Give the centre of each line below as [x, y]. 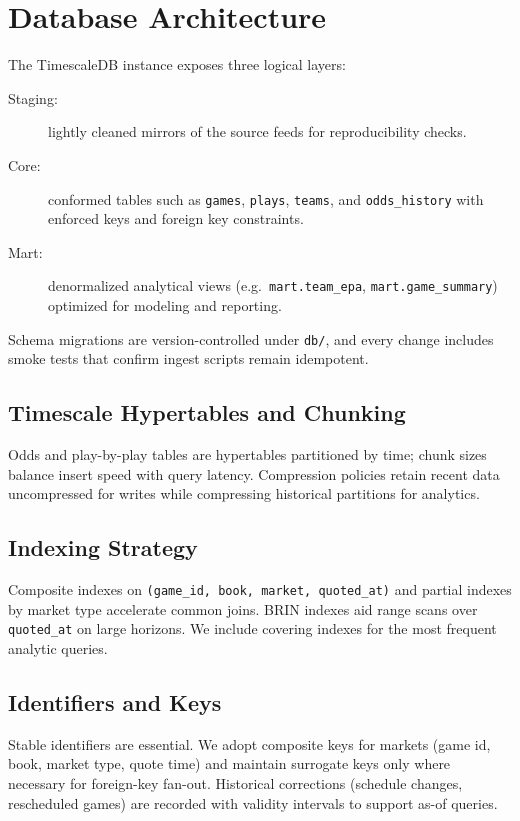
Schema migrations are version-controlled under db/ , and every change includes [251, 338]
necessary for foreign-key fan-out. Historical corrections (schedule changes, [235, 782]
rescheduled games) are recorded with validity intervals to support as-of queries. [253, 802]
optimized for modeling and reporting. [165, 305]
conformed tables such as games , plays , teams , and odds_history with [266, 198]
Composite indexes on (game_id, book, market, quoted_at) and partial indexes [260, 589]
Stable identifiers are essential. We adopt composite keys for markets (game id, [249, 743]
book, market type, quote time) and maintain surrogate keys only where [229, 763]
